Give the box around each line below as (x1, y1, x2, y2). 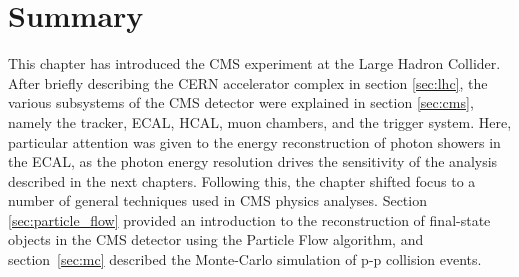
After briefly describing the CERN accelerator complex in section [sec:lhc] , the (8, 72, 488, 93)
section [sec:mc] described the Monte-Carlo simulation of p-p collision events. (8, 249, 482, 270)
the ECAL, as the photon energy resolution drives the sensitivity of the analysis (8, 151, 498, 172)
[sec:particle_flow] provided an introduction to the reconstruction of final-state (8, 209, 491, 230)
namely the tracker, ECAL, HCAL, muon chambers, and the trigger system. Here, (8, 111, 512, 132)
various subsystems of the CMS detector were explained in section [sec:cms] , (8, 92, 474, 113)
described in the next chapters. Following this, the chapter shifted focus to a (8, 170, 476, 191)
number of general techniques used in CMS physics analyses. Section (8, 190, 427, 211)
